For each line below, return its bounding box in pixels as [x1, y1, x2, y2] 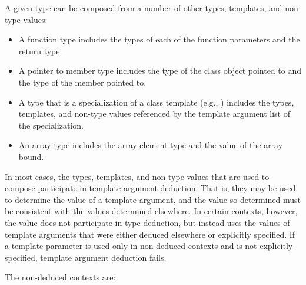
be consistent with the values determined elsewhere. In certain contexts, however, [5, 205, 298, 217]
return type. [18, 44, 62, 57]
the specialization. [18, 119, 84, 131]
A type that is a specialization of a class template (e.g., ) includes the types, [18, 96, 294, 108]
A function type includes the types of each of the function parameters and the [18, 33, 300, 45]
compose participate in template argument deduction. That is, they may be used [5, 182, 296, 194]
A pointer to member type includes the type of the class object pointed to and [18, 64, 301, 77]
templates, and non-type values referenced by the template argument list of [18, 107, 290, 120]
